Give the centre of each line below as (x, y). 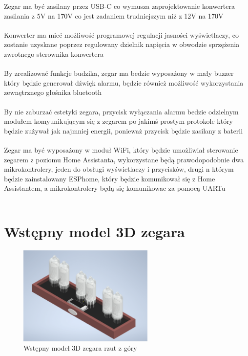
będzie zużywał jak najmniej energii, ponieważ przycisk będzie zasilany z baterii (124, 130)
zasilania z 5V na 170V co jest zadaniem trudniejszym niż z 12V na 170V (114, 15)
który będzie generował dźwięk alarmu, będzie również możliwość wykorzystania (124, 82)
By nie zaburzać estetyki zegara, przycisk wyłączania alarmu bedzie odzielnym (121, 111)
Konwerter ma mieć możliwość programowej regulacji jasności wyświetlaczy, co (122, 34)
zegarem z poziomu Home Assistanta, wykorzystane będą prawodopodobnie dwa (124, 159)
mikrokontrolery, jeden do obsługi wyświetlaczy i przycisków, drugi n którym (119, 169)
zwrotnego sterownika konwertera (54, 54)
